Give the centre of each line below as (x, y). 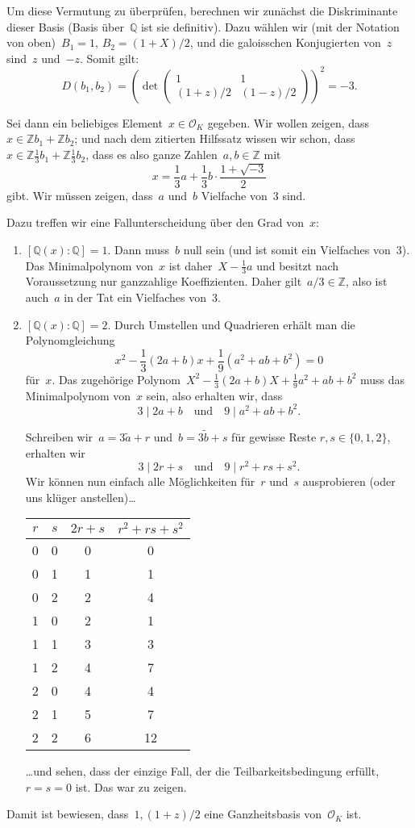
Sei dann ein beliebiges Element (85, 122)
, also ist (366, 281)
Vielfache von (234, 195)
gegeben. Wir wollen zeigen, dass (288, 122)
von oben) (31, 42)
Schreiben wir (59, 436)
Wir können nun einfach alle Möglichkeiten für (140, 481)
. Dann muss (139, 249)
